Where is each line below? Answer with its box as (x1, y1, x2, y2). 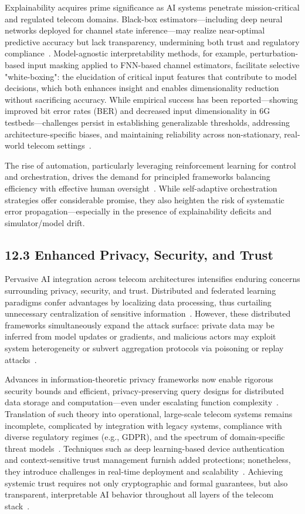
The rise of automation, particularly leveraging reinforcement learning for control (5, 159, 296, 171)
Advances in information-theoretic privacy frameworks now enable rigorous (5, 373, 273, 385)
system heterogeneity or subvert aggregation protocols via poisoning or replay (5, 342, 284, 354)
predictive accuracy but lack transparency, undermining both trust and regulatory (5, 35, 300, 48)
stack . (5, 499, 30, 512)
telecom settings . (27, 139, 91, 152)
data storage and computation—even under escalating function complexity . (5, 396, 279, 408)
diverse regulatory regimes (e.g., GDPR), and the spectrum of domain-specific (5, 431, 285, 443)
